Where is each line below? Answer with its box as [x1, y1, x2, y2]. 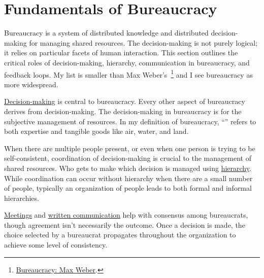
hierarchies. [4, 192, 39, 203]
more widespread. [4, 79, 58, 89]
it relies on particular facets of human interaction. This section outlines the [4, 47, 238, 58]
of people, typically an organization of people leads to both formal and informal [4, 183, 252, 193]
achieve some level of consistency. [4, 239, 108, 250]
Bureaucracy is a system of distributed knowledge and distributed [4, 27, 209, 38]
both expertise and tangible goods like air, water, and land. [4, 126, 189, 136]
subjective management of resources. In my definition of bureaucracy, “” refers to [4, 116, 256, 126]
